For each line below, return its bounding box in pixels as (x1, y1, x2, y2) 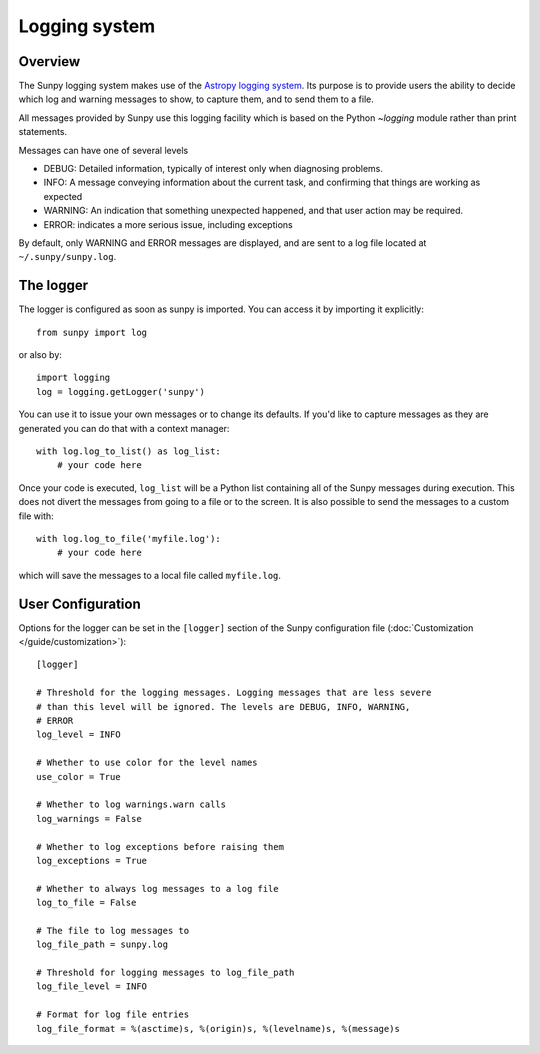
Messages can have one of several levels (18, 144, 189, 156)
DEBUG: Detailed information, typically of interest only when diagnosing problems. (43, 163, 384, 175)
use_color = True (36, 771, 121, 782)
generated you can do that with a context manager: (18, 422, 230, 434)
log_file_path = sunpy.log (36, 939, 169, 950)
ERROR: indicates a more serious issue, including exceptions (43, 218, 294, 230)
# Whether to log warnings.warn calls (36, 799, 227, 810)
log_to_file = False (36, 897, 137, 909)
